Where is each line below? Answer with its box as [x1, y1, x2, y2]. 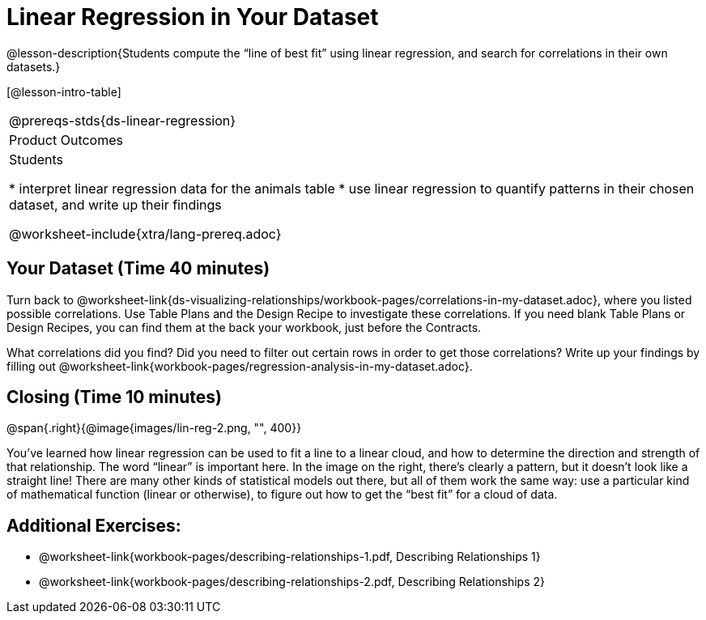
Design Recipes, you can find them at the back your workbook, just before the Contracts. [6, 320, 482, 334]
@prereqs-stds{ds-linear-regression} [9, 112, 236, 129]
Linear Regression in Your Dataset [6, 3, 379, 31]
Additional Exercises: [6, 515, 181, 536]
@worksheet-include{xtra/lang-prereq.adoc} [9, 225, 282, 242]
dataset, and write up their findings [9, 196, 222, 213]
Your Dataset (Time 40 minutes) [6, 258, 270, 279]
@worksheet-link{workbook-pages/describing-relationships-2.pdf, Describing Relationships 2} [39, 575, 545, 589]
